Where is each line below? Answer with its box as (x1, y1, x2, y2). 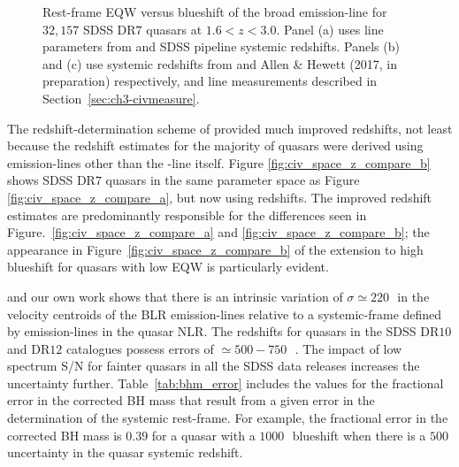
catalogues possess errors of (65, 339, 214, 357)
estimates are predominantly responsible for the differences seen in (7, 205, 367, 224)
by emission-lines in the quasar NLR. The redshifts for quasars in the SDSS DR (7, 322, 440, 341)
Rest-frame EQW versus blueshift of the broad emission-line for (42, 3, 387, 20)
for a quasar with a (151, 425, 256, 444)
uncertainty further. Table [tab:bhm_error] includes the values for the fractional (7, 373, 444, 392)
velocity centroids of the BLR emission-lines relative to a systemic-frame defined (7, 304, 442, 323)
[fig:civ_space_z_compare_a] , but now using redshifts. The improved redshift (7, 188, 432, 206)
